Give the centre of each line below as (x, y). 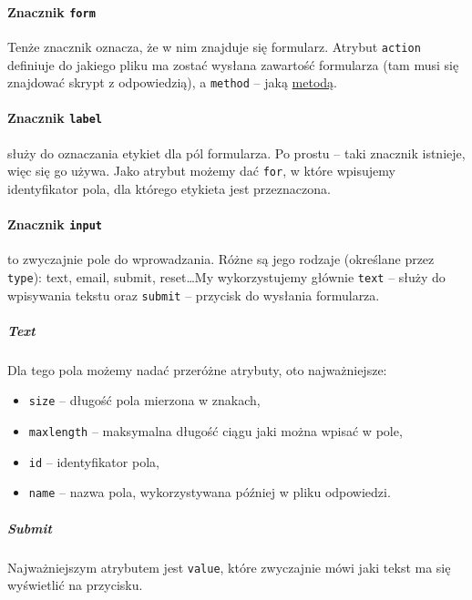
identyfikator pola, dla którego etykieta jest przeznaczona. (169, 188)
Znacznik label (55, 118)
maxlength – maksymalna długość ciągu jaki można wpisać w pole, (215, 431)
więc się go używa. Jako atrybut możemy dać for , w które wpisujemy (201, 171)
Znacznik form (51, 11)
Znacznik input (55, 224)
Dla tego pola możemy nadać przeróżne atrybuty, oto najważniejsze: (197, 369)
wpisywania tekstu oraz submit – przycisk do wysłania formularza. (194, 295)
